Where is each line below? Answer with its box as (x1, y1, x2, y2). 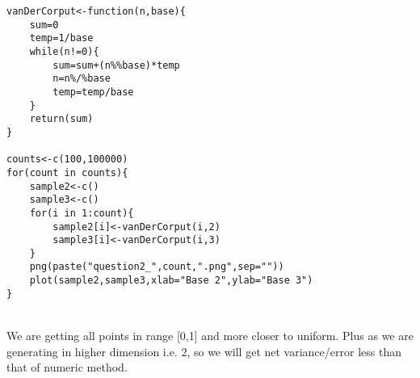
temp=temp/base (52, 86, 134, 98)
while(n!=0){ (29, 45, 99, 57)
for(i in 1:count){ (29, 207, 134, 219)
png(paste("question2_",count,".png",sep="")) (29, 261, 284, 273)
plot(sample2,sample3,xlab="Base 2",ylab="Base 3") (29, 275, 313, 287)
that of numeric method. (6, 359, 128, 376)
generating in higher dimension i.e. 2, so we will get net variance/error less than (6, 342, 401, 359)
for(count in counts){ (6, 166, 128, 178)
